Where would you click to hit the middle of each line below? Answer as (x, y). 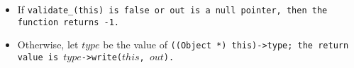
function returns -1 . (68, 22)
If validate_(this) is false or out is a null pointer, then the (172, 9)
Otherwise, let (48, 45)
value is (38, 57)
